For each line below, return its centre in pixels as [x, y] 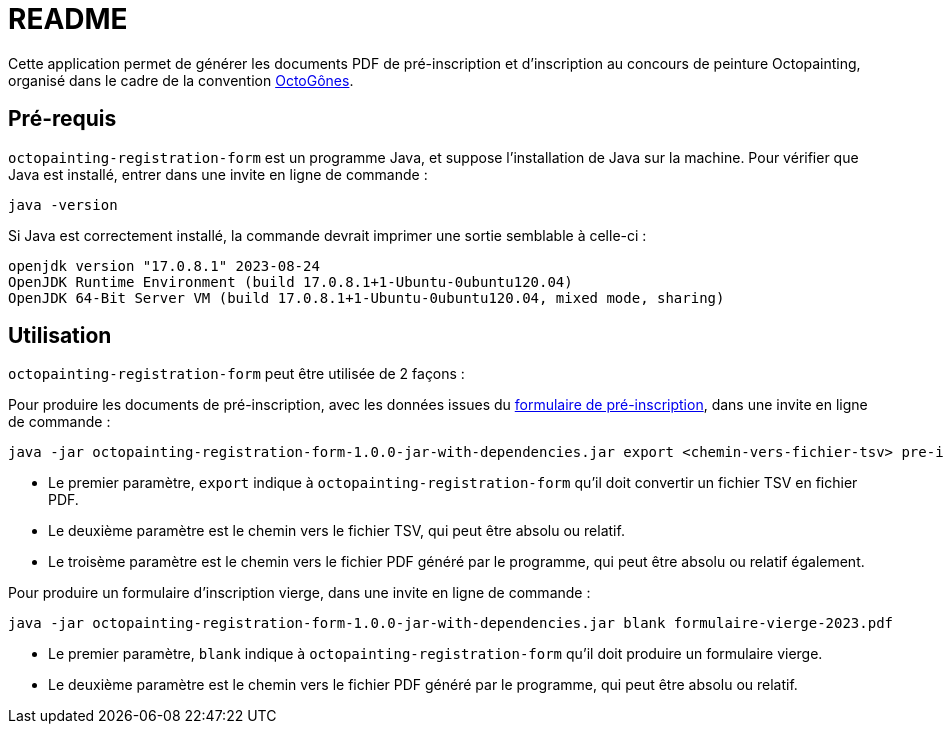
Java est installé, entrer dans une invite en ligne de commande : [218, 174]
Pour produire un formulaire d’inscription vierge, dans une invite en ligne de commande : [299, 593]
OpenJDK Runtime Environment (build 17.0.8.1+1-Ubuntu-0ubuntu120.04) [290, 281]
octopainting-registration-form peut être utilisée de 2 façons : [236, 374]
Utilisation [60, 336]
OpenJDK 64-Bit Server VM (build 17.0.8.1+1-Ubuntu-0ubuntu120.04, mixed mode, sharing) [366, 297]
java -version [63, 204]
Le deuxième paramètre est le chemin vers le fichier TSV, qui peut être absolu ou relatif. [336, 531]
